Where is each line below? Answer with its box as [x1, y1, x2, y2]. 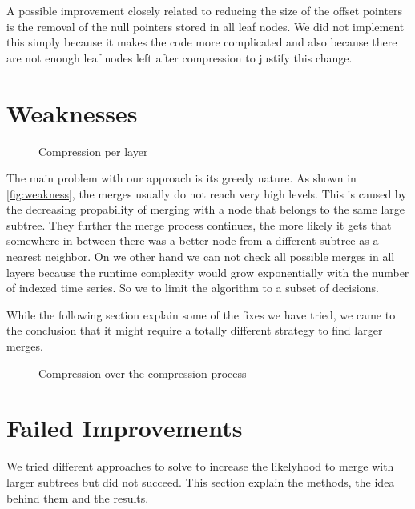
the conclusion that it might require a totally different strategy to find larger [6, 322, 383, 339]
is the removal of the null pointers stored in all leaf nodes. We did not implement [6, 18, 405, 34]
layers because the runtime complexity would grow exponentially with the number [6, 263, 409, 280]
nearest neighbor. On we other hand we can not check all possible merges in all [6, 248, 395, 265]
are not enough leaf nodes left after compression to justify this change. [6, 49, 353, 66]
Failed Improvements [6, 411, 243, 444]
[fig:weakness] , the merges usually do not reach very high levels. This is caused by [6, 185, 407, 202]
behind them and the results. [6, 489, 149, 506]
